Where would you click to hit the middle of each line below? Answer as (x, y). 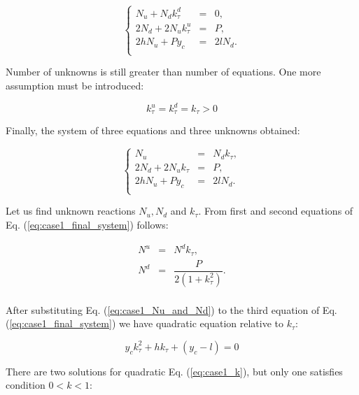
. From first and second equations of (276, 211)
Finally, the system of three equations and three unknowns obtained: (153, 130)
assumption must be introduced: (75, 85)
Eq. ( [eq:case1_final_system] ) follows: (87, 224)
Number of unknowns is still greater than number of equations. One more (163, 72)
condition (26, 385)
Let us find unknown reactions (71, 211)
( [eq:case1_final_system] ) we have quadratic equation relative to (145, 323)
